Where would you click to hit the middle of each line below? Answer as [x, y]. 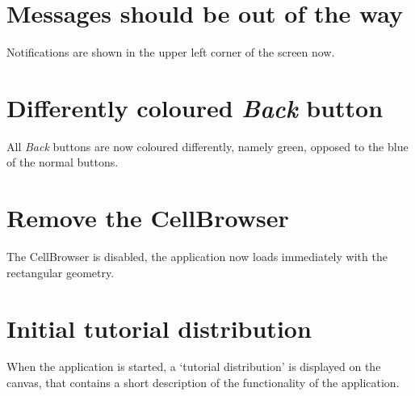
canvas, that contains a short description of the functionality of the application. [203, 383]
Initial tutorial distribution [159, 328]
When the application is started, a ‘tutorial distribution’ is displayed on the [194, 367]
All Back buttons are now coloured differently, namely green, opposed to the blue [207, 146]
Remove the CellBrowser [148, 218]
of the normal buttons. [63, 162]
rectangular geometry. [61, 272]
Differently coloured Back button [195, 107]
